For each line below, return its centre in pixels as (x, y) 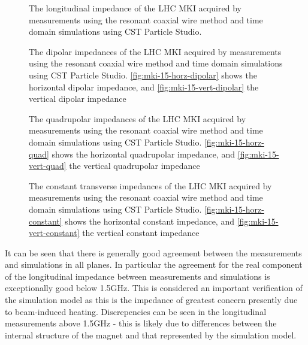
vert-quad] (48, 166)
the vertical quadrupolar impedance (135, 166)
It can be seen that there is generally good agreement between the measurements (153, 252)
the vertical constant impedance (141, 233)
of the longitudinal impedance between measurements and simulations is (138, 276)
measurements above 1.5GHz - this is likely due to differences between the (141, 323)
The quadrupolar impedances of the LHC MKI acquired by (138, 118)
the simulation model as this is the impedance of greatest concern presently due (151, 300)
